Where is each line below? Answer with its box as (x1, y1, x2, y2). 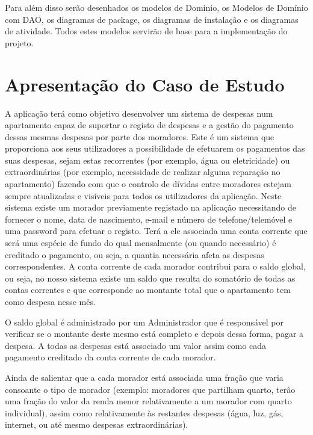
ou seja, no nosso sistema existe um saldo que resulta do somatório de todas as (5, 271, 296, 284)
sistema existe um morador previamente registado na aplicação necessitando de (5, 201, 296, 214)
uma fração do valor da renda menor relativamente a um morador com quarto (5, 395, 292, 407)
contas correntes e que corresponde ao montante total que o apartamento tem (5, 283, 291, 296)
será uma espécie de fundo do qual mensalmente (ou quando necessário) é (5, 236, 276, 249)
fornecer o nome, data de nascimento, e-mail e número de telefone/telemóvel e (5, 212, 293, 225)
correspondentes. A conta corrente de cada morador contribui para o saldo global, (5, 260, 306, 273)
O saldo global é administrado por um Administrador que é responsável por (5, 315, 284, 328)
